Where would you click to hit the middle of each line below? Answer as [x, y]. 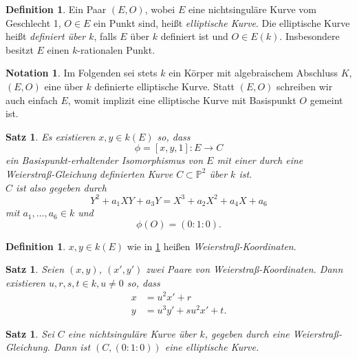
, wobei [160, 9]
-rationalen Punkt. [116, 49]
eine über [64, 86]
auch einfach [32, 100]
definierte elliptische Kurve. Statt [165, 86]
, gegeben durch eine [247, 333]
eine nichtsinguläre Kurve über [132, 333]
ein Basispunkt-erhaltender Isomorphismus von [105, 160]
